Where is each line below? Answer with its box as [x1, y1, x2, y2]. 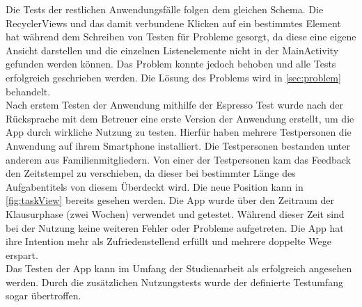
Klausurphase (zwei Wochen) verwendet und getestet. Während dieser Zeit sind [6, 206, 345, 221]
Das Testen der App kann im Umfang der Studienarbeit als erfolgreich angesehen [6, 261, 352, 276]
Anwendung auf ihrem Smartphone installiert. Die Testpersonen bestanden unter [6, 138, 351, 152]
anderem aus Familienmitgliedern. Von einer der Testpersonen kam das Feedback [6, 152, 351, 166]
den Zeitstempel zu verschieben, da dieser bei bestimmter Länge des [6, 166, 296, 180]
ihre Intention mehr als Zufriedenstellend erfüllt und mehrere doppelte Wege [6, 234, 331, 249]
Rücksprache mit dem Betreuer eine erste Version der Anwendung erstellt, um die [6, 111, 354, 125]
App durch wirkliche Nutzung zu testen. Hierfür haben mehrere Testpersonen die [6, 125, 352, 139]
